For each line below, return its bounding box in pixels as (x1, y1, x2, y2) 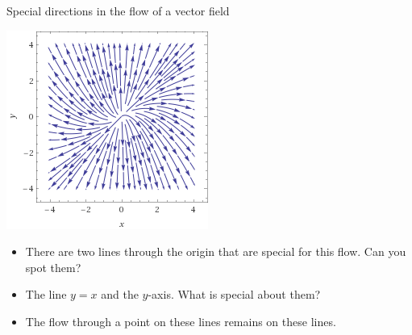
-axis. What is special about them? (148, 286, 321, 303)
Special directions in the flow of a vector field (6, 2, 230, 19)
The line (25, 286, 67, 303)
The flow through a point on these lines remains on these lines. (25, 312, 336, 329)
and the (101, 286, 139, 303)
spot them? (25, 258, 81, 275)
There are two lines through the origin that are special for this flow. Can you (25, 243, 406, 260)
